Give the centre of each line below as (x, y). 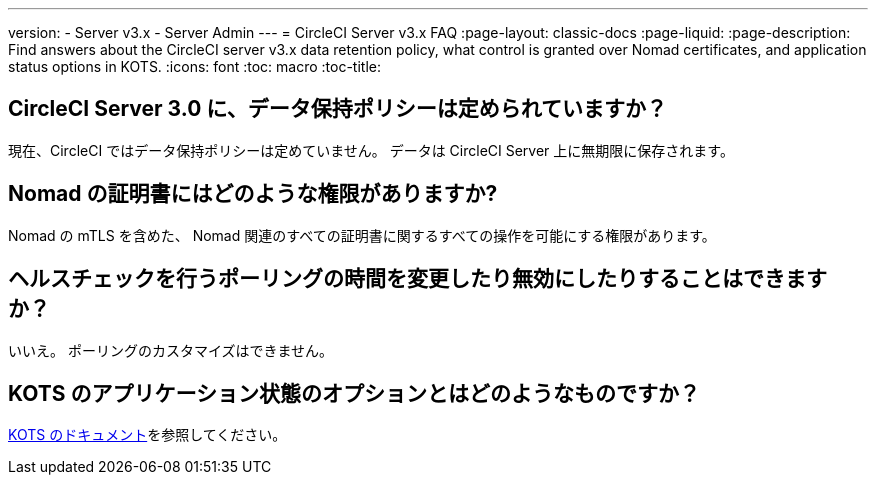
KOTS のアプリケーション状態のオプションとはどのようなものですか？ (354, 393)
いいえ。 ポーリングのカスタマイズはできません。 (171, 350)
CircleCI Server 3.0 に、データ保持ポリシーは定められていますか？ (337, 109)
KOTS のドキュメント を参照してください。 (147, 435)
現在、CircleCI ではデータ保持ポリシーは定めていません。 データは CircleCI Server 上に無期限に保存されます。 (371, 150)
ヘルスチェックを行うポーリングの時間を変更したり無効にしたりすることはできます (417, 279)
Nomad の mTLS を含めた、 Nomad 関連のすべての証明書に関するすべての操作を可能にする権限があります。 (362, 235)
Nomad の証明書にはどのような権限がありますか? (253, 194)
